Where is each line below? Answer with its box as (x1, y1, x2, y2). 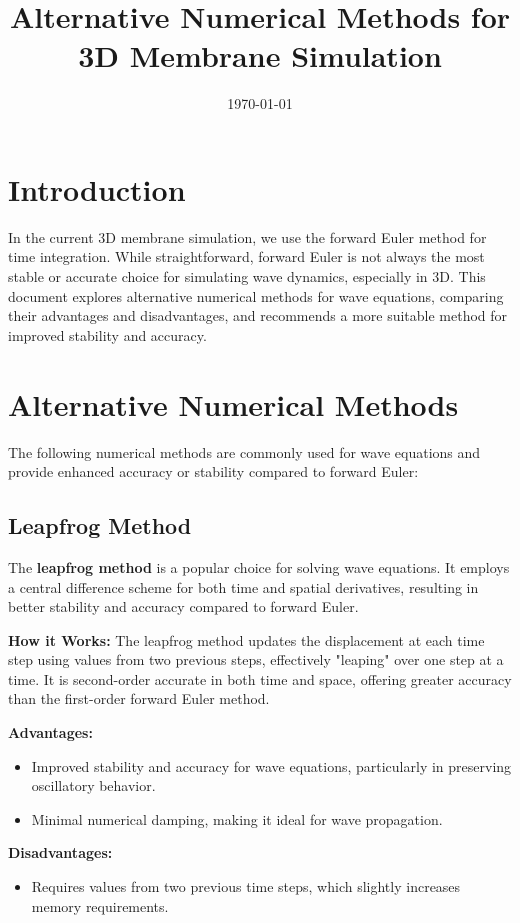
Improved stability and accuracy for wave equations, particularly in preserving (31, 755, 512, 776)
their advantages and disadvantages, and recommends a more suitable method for (8, 305, 508, 326)
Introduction (8, 168, 186, 209)
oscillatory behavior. (31, 775, 156, 796)
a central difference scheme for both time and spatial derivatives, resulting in (8, 576, 479, 597)
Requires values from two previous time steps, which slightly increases (31, 876, 461, 897)
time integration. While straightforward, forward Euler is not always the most (8, 246, 485, 267)
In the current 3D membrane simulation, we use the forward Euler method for (8, 226, 487, 247)
